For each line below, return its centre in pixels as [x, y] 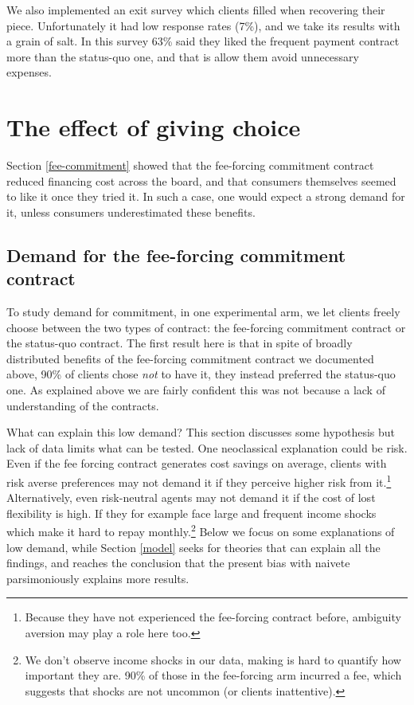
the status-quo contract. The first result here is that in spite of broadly [180, 343]
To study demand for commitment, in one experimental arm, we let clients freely [203, 312]
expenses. [29, 72]
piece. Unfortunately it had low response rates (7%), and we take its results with [203, 25]
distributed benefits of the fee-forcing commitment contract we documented [190, 358]
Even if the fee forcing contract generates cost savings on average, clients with [197, 463]
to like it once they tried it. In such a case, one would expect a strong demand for [206, 196]
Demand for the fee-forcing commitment [176, 255]
